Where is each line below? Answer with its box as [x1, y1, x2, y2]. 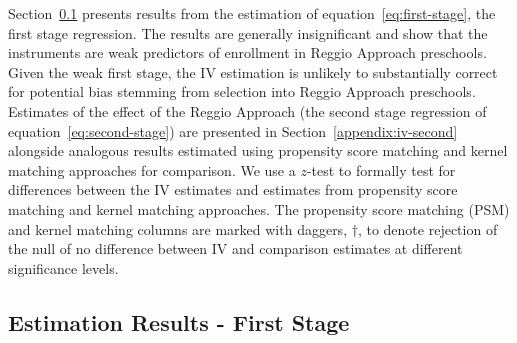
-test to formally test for [306, 159, 456, 180]
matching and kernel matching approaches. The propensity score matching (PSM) [8, 198, 510, 219]
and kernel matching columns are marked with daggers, [8, 218, 348, 239]
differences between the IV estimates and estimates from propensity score [8, 179, 458, 200]
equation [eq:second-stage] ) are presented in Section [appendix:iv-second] [8, 120, 458, 141]
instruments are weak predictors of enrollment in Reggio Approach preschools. [8, 42, 487, 63]
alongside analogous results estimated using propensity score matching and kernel [8, 140, 508, 161]
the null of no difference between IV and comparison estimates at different [8, 238, 463, 259]
